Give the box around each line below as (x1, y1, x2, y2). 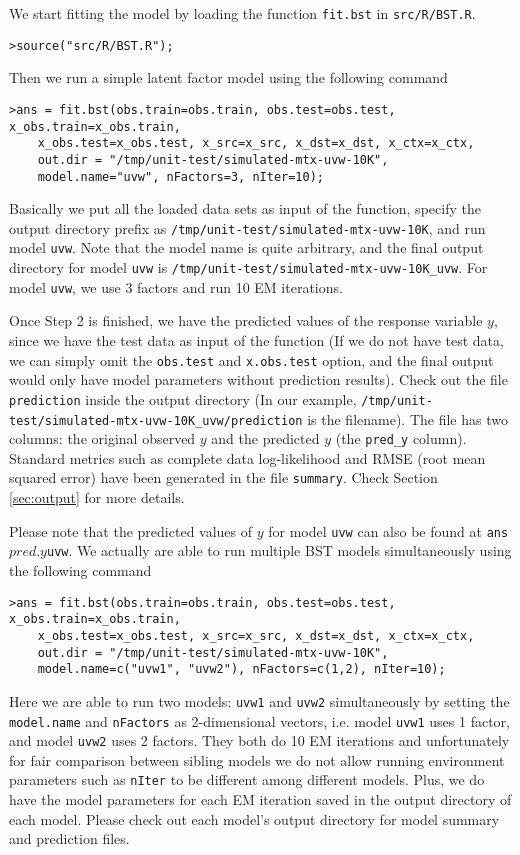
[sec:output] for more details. (9, 487, 185, 508)
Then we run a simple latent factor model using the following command (9, 67, 448, 88)
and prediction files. (9, 828, 130, 849)
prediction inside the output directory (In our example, (9, 388, 357, 409)
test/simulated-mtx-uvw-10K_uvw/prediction (9, 413, 303, 428)
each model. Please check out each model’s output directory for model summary (9, 808, 500, 829)
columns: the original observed (9, 428, 196, 449)
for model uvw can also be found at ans (268, 520, 509, 541)
